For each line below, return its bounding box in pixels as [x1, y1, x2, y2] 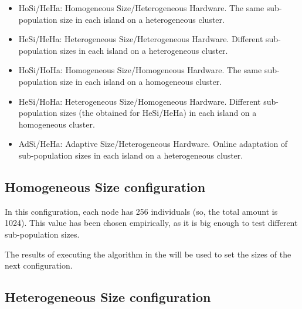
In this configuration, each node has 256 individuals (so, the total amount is [5, 205, 278, 217]
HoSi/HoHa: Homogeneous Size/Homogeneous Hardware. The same [18, 64, 262, 76]
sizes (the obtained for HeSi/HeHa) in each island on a [60, 107, 257, 119]
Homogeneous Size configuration [5, 177, 206, 195]
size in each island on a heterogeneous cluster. [60, 13, 225, 25]
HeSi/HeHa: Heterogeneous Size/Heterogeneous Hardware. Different [18, 33, 263, 45]
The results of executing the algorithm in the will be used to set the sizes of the [5, 248, 291, 260]
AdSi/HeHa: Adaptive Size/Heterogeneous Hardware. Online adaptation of [18, 138, 288, 150]
